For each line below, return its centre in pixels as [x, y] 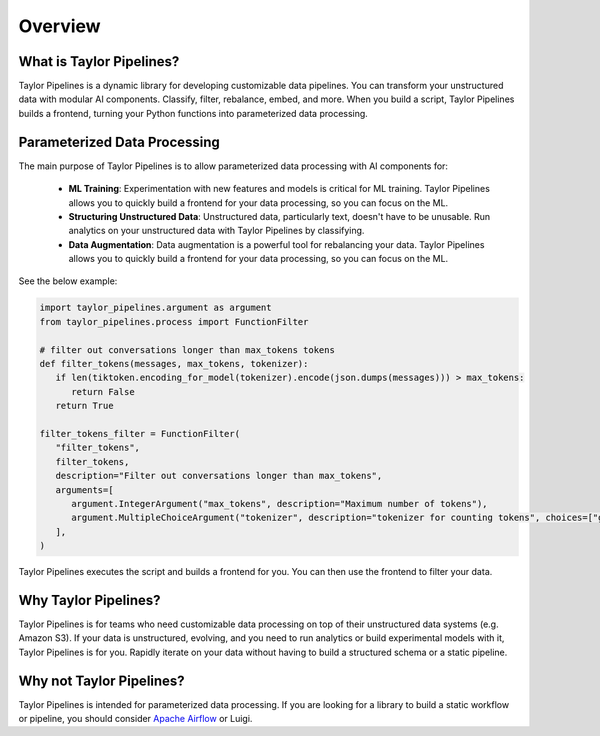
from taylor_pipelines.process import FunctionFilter [174, 321]
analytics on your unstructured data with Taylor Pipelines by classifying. [216, 231]
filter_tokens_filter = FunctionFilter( [139, 433]
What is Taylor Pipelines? [99, 61]
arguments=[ [84, 489]
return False [103, 391]
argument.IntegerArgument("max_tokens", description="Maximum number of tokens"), [280, 503]
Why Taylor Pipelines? [89, 600]
